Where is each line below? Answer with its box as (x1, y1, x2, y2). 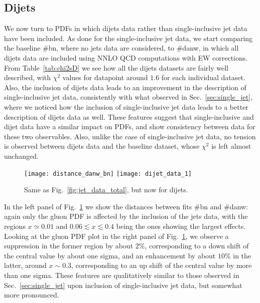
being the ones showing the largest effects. (116, 220, 246, 231)
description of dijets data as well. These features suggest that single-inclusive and (4, 111, 254, 122)
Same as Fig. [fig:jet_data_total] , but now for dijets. (24, 184, 188, 195)
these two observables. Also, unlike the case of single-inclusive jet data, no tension (4, 131, 256, 141)
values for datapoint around (62, 72, 148, 83)
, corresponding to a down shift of (145, 240, 249, 251)
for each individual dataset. (161, 72, 245, 83)
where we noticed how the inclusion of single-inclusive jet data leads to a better (4, 101, 248, 112)
